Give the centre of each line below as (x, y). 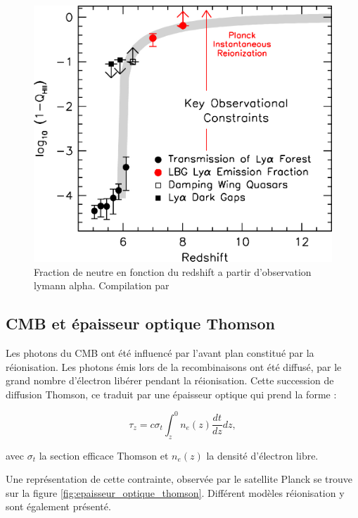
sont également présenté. (58, 506)
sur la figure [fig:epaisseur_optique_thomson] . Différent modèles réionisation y (175, 492)
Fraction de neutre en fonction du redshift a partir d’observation (173, 271)
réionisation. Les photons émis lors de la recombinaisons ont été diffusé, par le (174, 366)
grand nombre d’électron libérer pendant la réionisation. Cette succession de (170, 380)
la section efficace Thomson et (104, 455)
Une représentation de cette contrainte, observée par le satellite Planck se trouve (179, 479)
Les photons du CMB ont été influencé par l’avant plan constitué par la (160, 352)
